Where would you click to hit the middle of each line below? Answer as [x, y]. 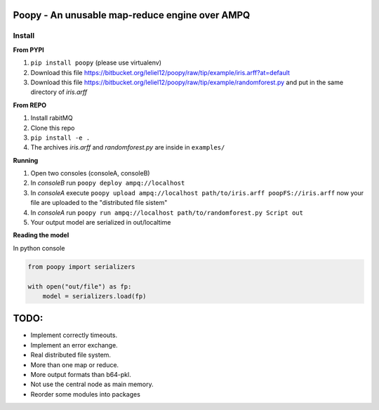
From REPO [30, 105]
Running [26, 160]
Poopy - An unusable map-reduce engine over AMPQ [132, 15]
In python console [39, 248]
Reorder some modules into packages [85, 394]
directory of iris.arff [59, 92]
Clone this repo [53, 128]
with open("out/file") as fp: [80, 286]
